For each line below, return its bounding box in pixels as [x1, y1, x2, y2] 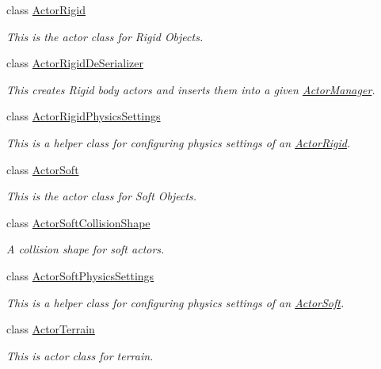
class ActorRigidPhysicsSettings [6, 108, 161, 124]
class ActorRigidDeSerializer [6, 55, 143, 71]
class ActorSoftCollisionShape [6, 214, 150, 230]
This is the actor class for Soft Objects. [6, 188, 197, 204]
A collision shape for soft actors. [6, 241, 165, 257]
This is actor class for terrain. [6, 347, 154, 363]
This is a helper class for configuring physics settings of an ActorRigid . [6, 134, 351, 150]
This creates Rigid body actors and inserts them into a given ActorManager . [6, 81, 375, 97]
